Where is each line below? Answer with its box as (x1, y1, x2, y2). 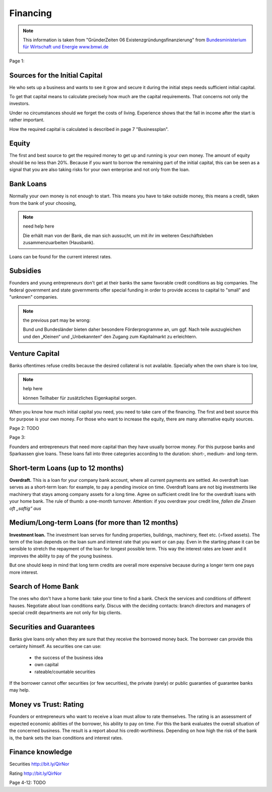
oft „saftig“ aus (9, 505, 41, 511)
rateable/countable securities (34, 669, 96, 675)
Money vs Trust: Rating (9, 700, 84, 709)
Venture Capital (9, 349, 60, 357)
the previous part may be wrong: (23, 317, 91, 323)
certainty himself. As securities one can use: (9, 643, 102, 649)
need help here (23, 223, 55, 229)
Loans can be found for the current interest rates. (9, 253, 112, 259)
